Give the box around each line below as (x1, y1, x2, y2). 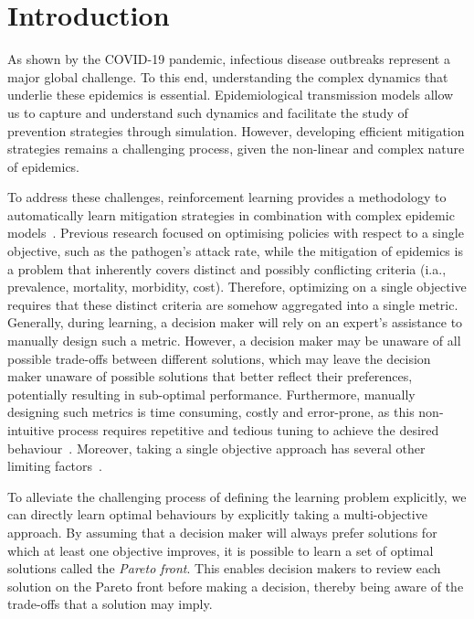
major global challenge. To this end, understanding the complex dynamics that (7, 67, 448, 86)
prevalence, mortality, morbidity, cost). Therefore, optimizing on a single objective (7, 277, 467, 296)
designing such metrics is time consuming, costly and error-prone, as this (7, 402, 415, 422)
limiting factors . (7, 456, 102, 475)
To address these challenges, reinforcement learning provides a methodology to (7, 187, 447, 207)
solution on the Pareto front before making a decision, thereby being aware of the (7, 576, 464, 595)
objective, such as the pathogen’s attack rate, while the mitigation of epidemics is (7, 241, 463, 261)
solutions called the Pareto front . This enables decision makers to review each (7, 559, 441, 578)
